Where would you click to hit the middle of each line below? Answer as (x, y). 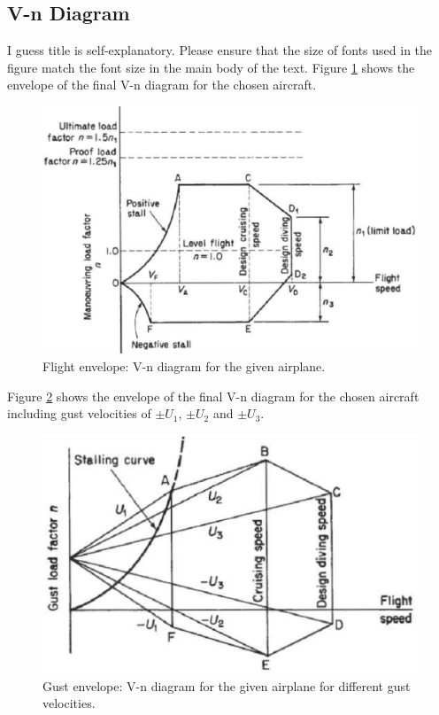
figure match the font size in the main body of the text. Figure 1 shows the (211, 67)
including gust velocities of (79, 413)
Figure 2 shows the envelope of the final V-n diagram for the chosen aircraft (213, 396)
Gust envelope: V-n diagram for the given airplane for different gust (227, 685)
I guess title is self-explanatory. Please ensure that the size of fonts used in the (220, 50)
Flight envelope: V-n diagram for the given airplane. (184, 365)
